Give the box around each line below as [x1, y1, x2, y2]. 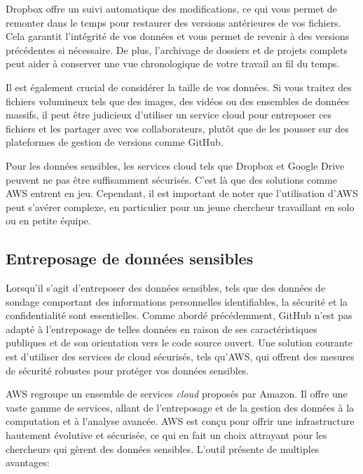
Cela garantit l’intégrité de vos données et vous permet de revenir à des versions [6, 29, 350, 43]
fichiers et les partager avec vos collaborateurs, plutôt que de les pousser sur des [6, 121, 349, 135]
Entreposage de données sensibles [6, 248, 254, 269]
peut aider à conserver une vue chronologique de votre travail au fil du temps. [6, 56, 340, 71]
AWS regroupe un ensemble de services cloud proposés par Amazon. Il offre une [6, 386, 348, 401]
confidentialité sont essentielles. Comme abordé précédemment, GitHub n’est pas [6, 308, 352, 323]
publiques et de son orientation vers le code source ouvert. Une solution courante [6, 335, 352, 350]
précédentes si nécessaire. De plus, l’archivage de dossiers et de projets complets [6, 42, 348, 57]
